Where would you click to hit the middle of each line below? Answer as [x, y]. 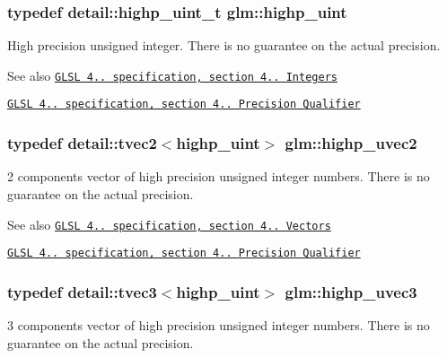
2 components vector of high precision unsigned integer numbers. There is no [219, 176]
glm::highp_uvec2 [351, 143]
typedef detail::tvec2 [82, 143]
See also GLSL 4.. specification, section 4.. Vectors [169, 224]
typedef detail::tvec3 [82, 291]
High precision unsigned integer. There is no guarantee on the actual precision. [224, 45]
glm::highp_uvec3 [351, 291]
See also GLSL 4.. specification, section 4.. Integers [172, 75]
